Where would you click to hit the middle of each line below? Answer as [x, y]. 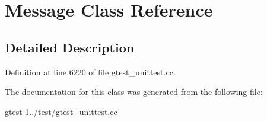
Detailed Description [70, 47]
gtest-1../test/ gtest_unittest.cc [61, 111]
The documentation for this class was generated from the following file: [134, 92]
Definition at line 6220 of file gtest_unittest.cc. [90, 72]
